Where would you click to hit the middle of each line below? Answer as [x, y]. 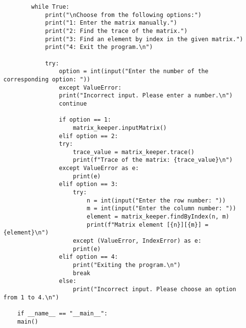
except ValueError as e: [99, 168]
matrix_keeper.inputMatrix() [120, 128]
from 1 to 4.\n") [31, 297]
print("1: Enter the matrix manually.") [111, 23]
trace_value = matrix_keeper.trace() [134, 152]
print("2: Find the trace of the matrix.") [116, 31]
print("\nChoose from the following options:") [123, 15]
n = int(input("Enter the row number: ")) [156, 200]
